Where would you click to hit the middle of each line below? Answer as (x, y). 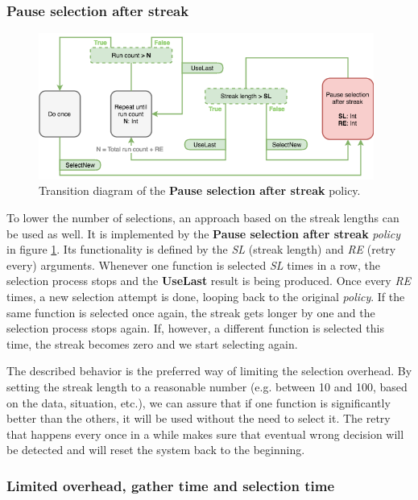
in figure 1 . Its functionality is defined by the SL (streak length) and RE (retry (201, 249)
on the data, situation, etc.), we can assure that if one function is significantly (199, 402)
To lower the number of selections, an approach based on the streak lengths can (203, 217)
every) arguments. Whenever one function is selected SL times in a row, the (193, 264)
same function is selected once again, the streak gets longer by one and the (191, 312)
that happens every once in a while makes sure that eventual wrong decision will (205, 434)
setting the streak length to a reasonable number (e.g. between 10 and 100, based (207, 386)
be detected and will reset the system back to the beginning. (156, 450)
